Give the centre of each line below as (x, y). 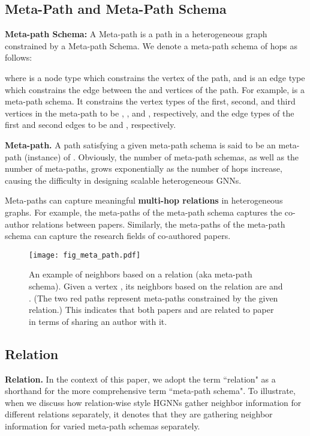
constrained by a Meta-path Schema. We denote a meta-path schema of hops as (151, 45)
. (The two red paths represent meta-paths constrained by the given (154, 298)
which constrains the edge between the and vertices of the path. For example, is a (155, 89)
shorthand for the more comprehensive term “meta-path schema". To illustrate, (150, 391)
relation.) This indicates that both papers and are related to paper (151, 310)
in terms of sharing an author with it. (98, 321)
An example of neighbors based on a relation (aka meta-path (141, 274)
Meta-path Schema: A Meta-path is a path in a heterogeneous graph (136, 34)
